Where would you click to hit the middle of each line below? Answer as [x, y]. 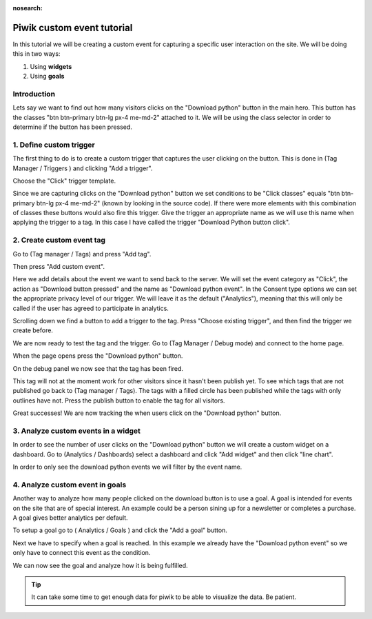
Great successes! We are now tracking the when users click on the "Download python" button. [147, 413]
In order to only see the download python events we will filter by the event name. [127, 467]
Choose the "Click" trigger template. [64, 181]
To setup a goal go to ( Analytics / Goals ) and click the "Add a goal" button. [120, 530]
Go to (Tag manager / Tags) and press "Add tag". [82, 254]
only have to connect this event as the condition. [82, 553]
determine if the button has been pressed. [72, 127]
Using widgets [51, 66]
